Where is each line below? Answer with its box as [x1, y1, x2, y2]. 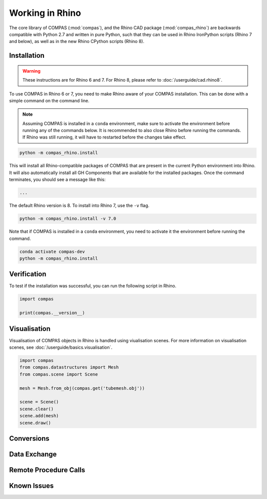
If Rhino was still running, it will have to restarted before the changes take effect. [22, 134, 186, 140]
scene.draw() [19, 420, 51, 425]
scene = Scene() [19, 399, 59, 405]
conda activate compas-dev [19, 249, 85, 254]
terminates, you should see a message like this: [9, 177, 106, 182]
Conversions [9, 434, 49, 443]
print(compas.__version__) [19, 310, 85, 316]
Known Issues [9, 482, 54, 490]
